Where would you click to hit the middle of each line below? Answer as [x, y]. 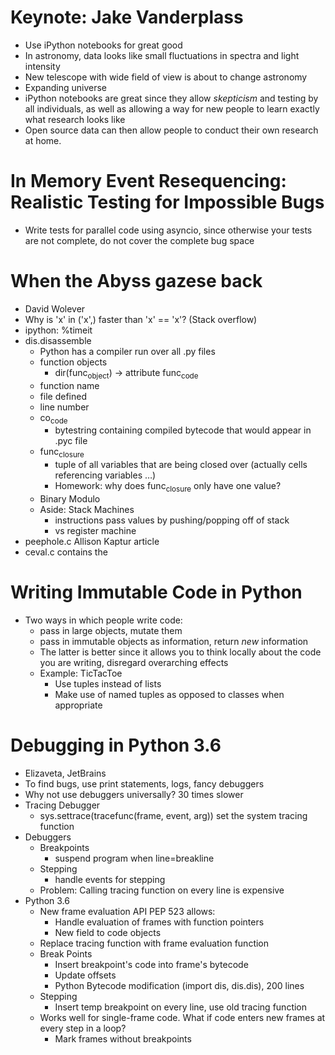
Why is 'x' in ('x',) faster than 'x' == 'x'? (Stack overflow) [141, 319]
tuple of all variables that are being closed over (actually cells [181, 465]
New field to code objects [108, 932]
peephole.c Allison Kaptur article [92, 541]
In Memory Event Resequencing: [148, 181]
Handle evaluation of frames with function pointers [159, 922]
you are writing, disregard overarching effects [134, 662]
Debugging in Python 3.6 [116, 745]
